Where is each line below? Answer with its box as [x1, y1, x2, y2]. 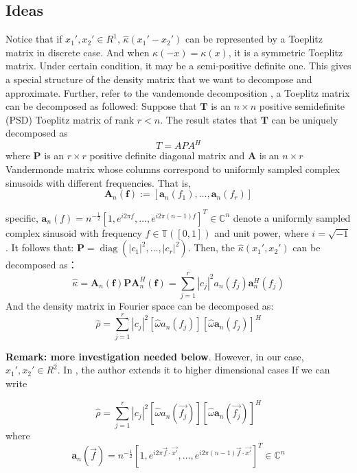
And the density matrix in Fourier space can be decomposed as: [5, 299, 274, 313]
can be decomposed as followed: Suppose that [5, 99, 197, 113]
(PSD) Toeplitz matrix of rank [5, 112, 135, 126]
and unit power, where [214, 225, 309, 240]
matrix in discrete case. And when [5, 45, 150, 59]
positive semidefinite [259, 99, 345, 113]
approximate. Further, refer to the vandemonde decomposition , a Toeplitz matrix [5, 85, 350, 100]
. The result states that [160, 112, 258, 126]
